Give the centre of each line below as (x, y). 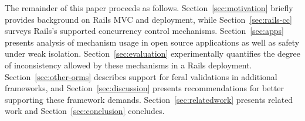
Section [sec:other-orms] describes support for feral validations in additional (141, 76)
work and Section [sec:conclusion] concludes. (85, 111)
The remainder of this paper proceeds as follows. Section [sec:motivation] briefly (149, 8)
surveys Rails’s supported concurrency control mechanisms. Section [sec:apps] (144, 31)
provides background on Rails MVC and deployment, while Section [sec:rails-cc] (148, 19)
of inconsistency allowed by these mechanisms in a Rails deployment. (128, 65)
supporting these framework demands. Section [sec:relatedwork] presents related (149, 99)
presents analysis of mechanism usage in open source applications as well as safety (152, 42)
